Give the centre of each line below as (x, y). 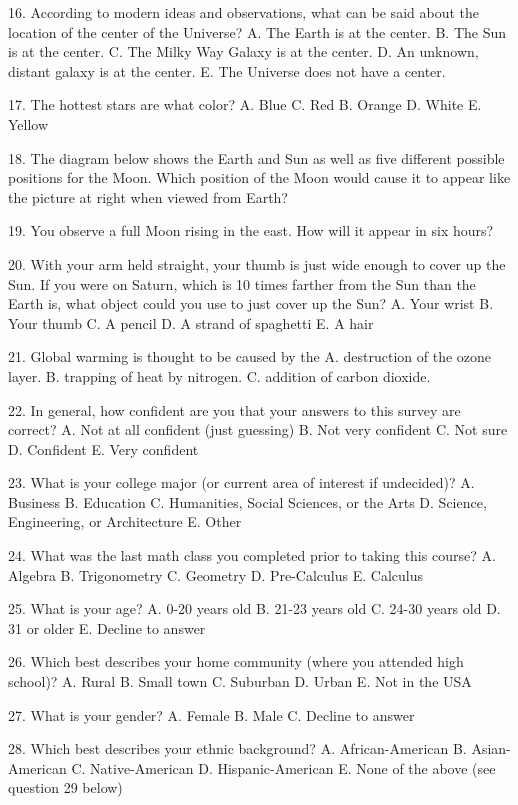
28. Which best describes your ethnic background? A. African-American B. (237, 748)
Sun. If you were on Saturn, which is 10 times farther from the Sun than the (242, 283)
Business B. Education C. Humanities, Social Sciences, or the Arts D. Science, (247, 501)
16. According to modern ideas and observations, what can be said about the (243, 12)
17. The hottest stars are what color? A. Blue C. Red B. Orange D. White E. (245, 104)
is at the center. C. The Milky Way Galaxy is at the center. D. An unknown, (243, 51)
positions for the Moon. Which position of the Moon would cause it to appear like (259, 177)
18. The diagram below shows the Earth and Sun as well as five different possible (256, 157)
